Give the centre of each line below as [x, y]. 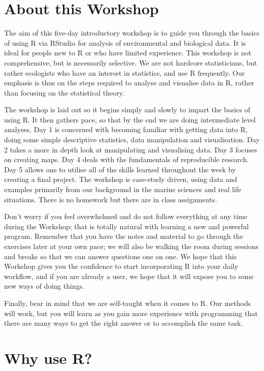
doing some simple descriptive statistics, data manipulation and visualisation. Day [132, 140]
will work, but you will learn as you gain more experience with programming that [131, 313]
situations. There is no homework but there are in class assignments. [111, 199]
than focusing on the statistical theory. [64, 92]
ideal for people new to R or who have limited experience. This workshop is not [128, 53]
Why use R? [48, 358]
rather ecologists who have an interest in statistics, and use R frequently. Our [125, 72]
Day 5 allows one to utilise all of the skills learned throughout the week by [120, 169]
